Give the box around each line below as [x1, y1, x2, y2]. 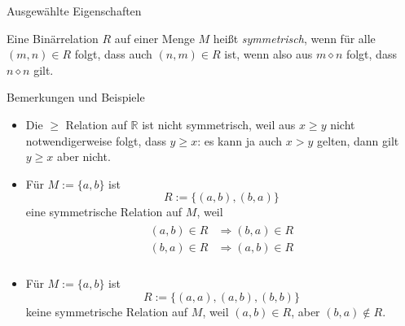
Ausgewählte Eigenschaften [7, 2, 142, 19]
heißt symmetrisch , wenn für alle [213, 29, 376, 46]
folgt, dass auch [74, 46, 152, 63]
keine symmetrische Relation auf [25, 302, 188, 319]
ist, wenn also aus [224, 46, 313, 63]
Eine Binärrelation [7, 29, 99, 46]
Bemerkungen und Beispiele [7, 89, 145, 106]
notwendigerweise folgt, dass [25, 132, 166, 149]
